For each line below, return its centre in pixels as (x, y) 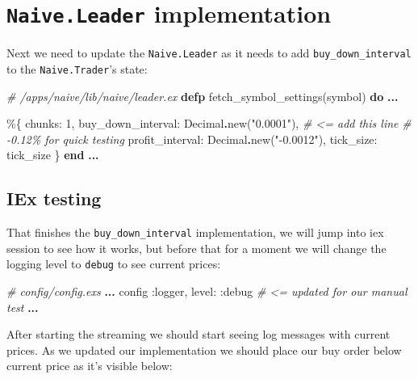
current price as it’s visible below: (90, 366)
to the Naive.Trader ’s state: (77, 68)
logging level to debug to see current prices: (114, 264)
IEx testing (54, 198)
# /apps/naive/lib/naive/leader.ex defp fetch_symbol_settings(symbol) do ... (203, 96)
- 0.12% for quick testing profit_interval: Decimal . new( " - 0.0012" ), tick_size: (192, 139)
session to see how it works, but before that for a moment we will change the (196, 248)
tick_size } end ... (53, 155)
